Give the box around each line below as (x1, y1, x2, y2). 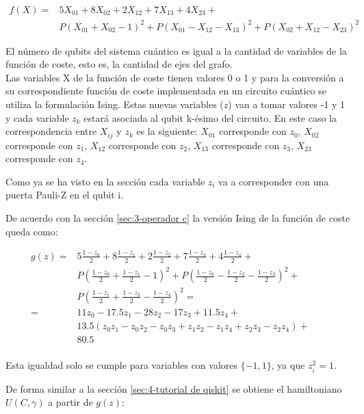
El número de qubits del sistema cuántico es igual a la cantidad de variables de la (5, 43, 347, 57)
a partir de (48, 395, 93, 409)
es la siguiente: (136, 124, 198, 138)
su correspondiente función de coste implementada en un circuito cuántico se (5, 83, 327, 98)
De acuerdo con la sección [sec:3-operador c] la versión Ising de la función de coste (5, 210, 350, 224)
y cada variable (5, 110, 69, 125)
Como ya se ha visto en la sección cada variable (5, 174, 205, 188)
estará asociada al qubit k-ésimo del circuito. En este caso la (83, 110, 337, 125)
